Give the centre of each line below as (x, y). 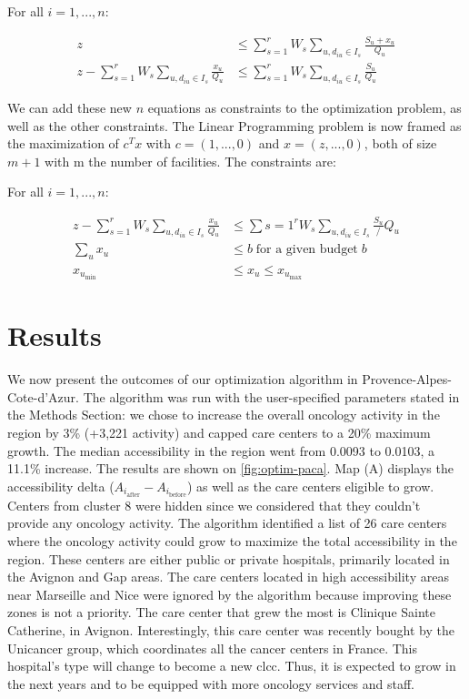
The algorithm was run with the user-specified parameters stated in (271, 396)
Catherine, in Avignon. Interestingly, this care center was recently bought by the (231, 630)
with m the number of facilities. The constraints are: (190, 161)
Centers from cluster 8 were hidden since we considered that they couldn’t (214, 505)
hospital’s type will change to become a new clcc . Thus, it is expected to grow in (232, 666)
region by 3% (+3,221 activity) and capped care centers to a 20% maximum (219, 432)
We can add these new (70, 107)
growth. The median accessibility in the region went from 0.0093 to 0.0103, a (221, 450)
